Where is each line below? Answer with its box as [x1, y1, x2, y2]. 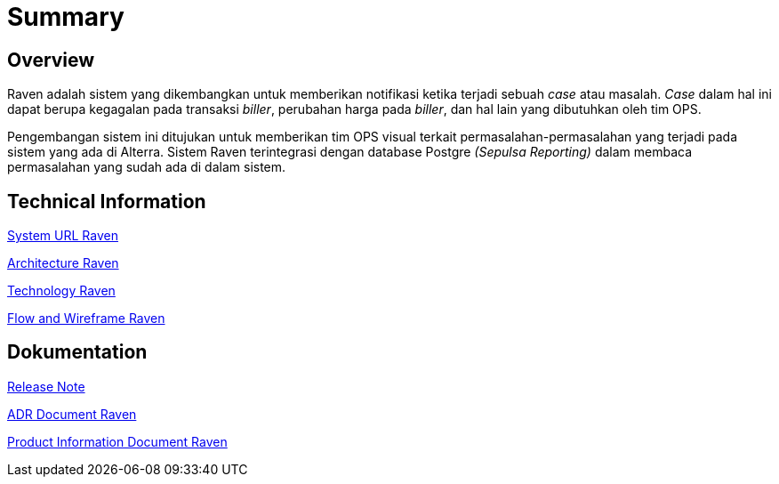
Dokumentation [7, 341, 148, 364]
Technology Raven [7, 283, 116, 299]
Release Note [7, 378, 85, 394]
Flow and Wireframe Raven [7, 311, 165, 327]
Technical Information [7, 190, 206, 213]
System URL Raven [7, 228, 118, 244]
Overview [7, 48, 95, 71]
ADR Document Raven [7, 406, 137, 422]
